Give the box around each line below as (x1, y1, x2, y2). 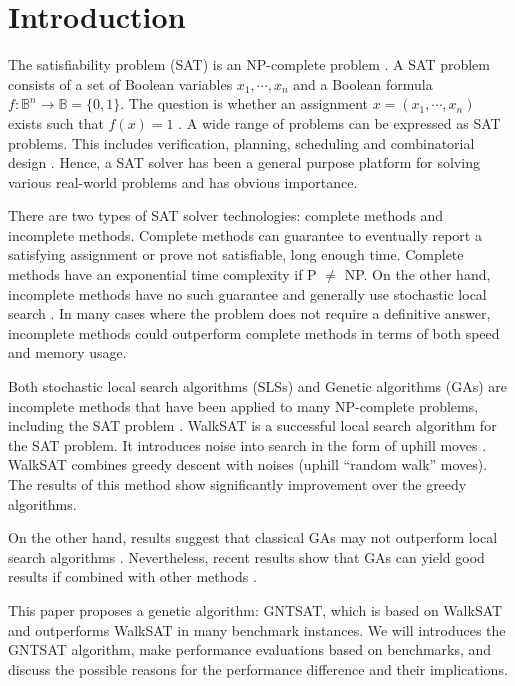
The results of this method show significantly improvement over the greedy (8, 474, 467, 494)
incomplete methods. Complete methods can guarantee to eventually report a (8, 224, 482, 245)
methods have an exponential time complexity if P (8, 264, 317, 285)
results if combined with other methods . (8, 566, 257, 587)
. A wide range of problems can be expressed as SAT (178, 112, 501, 133)
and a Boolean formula (293, 73, 433, 94)
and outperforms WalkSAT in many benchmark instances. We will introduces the (8, 619, 506, 640)
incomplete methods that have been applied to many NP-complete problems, (8, 395, 479, 416)
